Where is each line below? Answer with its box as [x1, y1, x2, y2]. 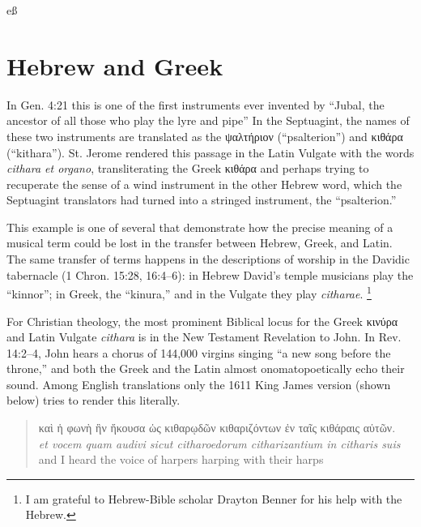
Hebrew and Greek [6, 49, 223, 82]
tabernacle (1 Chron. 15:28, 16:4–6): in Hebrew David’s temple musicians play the [6, 266, 414, 283]
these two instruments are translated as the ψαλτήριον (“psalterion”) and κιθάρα [6, 127, 403, 144]
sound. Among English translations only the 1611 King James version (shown [6, 375, 391, 392]
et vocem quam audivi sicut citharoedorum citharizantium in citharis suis [38, 435, 401, 452]
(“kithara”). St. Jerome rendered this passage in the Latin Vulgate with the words [6, 144, 415, 161]
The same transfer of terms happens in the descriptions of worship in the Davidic [6, 251, 410, 268]
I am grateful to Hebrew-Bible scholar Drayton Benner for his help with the [25, 490, 402, 507]
